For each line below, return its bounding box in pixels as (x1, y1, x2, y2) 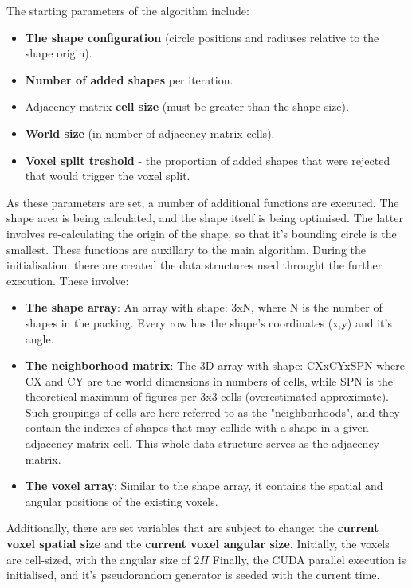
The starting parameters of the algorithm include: (6, 2, 249, 18)
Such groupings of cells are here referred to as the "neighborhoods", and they (25, 403, 400, 420)
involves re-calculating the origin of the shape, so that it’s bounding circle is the (6, 225, 397, 241)
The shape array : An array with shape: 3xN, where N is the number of (25, 299, 383, 316)
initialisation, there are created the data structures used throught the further (6, 257, 383, 273)
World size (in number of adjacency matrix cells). (25, 124, 275, 141)
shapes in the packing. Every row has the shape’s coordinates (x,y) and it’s (25, 314, 392, 331)
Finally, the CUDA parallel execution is (212, 551, 406, 567)
